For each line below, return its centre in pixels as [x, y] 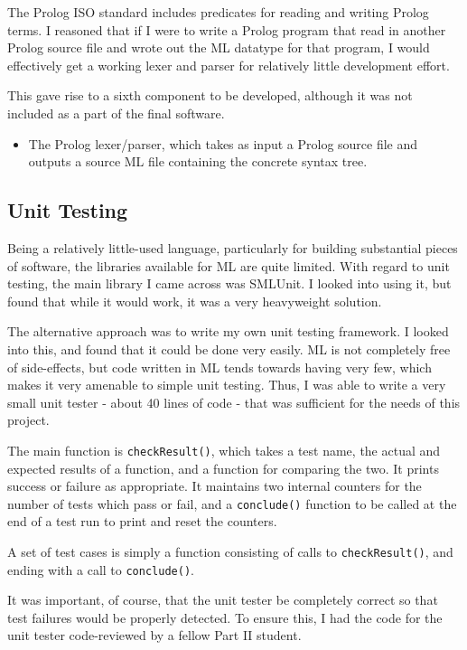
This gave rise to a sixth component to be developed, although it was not [210, 95]
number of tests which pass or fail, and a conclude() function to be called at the [232, 503]
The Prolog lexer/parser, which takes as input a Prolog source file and [223, 143]
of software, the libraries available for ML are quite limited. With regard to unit [229, 265]
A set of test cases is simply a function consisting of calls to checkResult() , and [230, 551]
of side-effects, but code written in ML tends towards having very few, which [219, 367]
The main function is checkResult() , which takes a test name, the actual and [224, 450]
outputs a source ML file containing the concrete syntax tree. [198, 161]
